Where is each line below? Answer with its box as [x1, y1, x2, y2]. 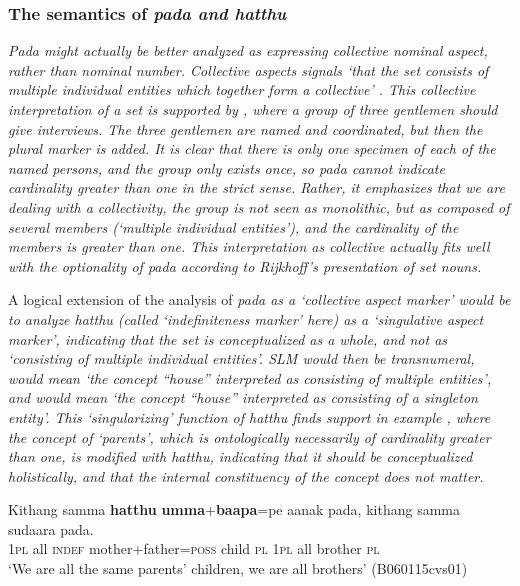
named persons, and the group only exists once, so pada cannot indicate [8, 157, 445, 178]
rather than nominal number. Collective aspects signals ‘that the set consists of [8, 59, 489, 80]
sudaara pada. [8, 518, 94, 539]
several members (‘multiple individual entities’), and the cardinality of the [8, 216, 459, 237]
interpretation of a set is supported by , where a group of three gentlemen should [8, 99, 498, 119]
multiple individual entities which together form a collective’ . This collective [8, 79, 476, 100]
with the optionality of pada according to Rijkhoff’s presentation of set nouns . [8, 255, 482, 276]
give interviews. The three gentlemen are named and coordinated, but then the [8, 118, 483, 139]
